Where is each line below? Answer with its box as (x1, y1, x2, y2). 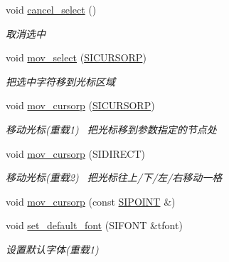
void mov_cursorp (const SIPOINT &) (6, 193, 176, 208)
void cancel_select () (6, 2, 97, 16)
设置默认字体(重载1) (6, 241, 99, 256)
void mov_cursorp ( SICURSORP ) (6, 98, 155, 113)
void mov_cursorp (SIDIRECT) (6, 146, 145, 161)
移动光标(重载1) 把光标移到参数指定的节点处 (6, 121, 217, 136)
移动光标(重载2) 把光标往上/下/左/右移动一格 (6, 170, 223, 185)
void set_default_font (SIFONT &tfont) (6, 218, 183, 233)
